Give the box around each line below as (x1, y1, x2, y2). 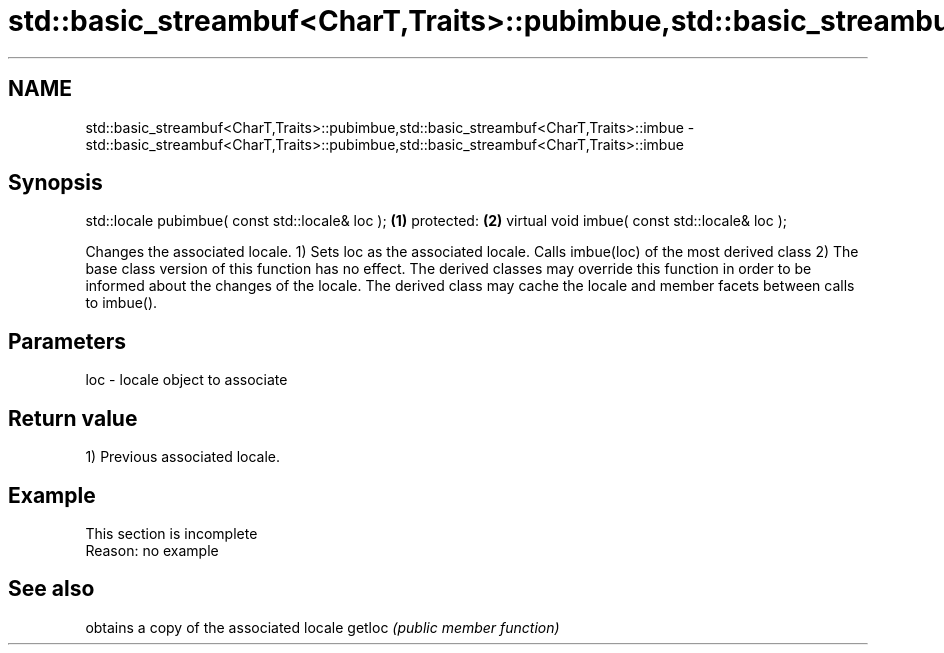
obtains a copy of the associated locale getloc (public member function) (85, 618, 560, 636)
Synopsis (8, 170, 103, 196)
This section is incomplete (85, 524, 258, 542)
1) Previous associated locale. (85, 448, 281, 466)
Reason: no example (85, 541, 219, 559)
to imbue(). (85, 294, 158, 312)
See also (8, 576, 95, 602)
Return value (8, 405, 138, 431)
